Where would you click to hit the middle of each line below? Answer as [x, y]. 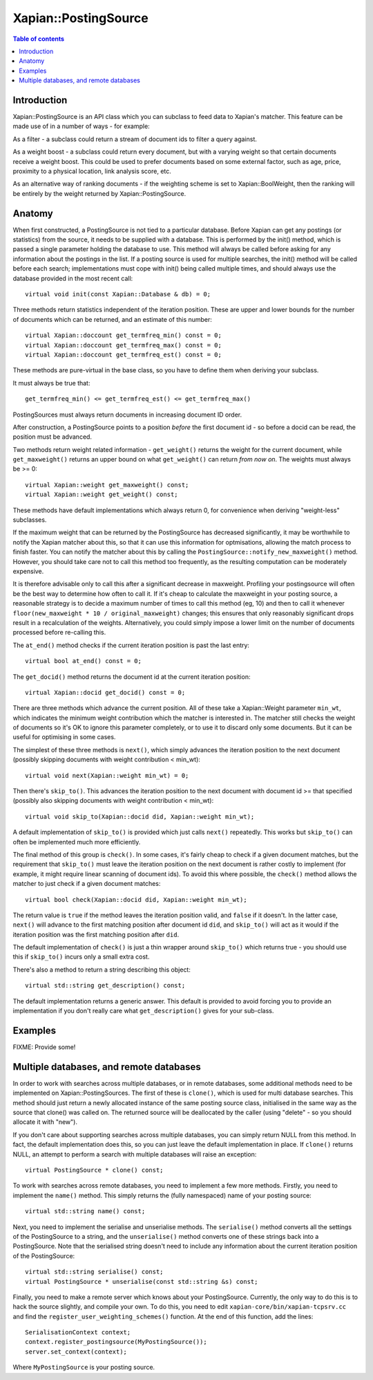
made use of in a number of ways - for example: [81, 126]
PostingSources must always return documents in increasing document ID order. [127, 415]
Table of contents [39, 39]
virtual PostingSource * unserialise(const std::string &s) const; [142, 1281]
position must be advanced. [52, 437]
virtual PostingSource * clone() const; [94, 1170]
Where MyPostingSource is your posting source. [84, 1368]
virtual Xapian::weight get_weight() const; [102, 494]
